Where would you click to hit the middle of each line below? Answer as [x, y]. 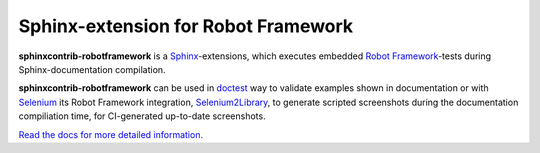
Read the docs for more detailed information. [111, 134]
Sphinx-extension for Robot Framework [186, 26]
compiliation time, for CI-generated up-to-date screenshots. [142, 116]
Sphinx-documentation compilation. [92, 69]
